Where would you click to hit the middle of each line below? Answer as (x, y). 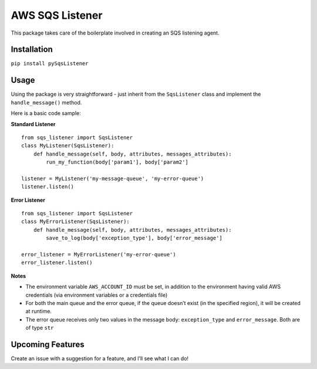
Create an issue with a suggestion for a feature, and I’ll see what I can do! (100, 358)
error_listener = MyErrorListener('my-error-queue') (99, 254)
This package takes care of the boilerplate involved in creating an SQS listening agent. (115, 33)
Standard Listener (33, 124)
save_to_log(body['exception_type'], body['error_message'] (134, 238)
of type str (40, 328)
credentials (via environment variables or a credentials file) (97, 295)
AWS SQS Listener (57, 15)
